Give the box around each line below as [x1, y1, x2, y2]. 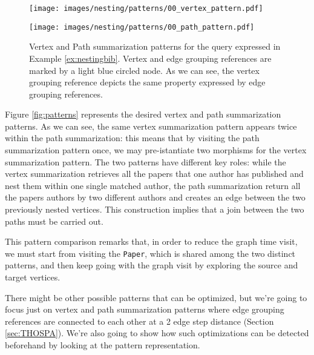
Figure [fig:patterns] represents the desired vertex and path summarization [5, 108, 281, 121]
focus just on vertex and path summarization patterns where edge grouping [5, 303, 284, 316]
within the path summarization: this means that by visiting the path [5, 131, 260, 144]
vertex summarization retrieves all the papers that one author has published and [5, 167, 304, 180]
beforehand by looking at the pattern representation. [5, 339, 200, 351]
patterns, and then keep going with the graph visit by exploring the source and [5, 259, 298, 271]
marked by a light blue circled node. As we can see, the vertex [29, 64, 260, 76]
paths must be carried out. [5, 214, 103, 227]
